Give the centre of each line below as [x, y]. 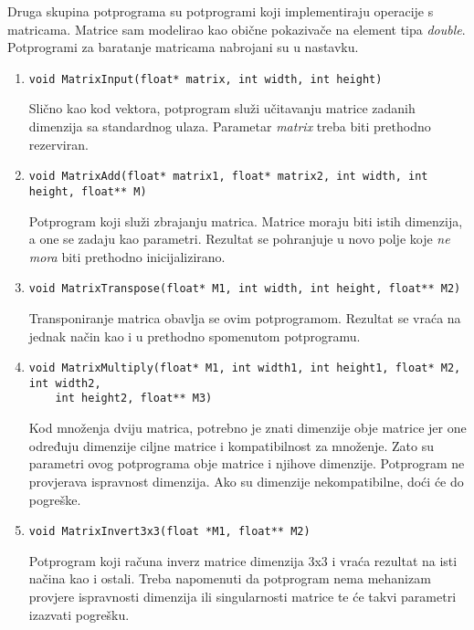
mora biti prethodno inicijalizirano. [127, 256]
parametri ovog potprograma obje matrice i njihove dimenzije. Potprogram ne [247, 463]
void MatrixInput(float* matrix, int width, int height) [205, 79]
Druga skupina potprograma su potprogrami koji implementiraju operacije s [221, 11]
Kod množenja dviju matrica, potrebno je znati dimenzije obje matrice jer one [248, 428]
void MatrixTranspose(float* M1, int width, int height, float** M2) [245, 289]
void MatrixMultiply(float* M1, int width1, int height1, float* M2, [245, 368]
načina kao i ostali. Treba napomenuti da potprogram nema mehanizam [230, 578]
